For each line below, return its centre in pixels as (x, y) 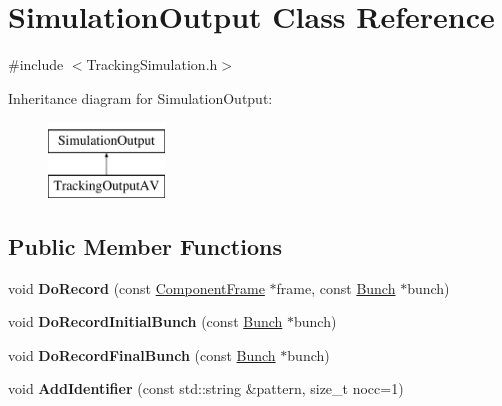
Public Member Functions (145, 245)
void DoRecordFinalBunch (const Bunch (142, 354)
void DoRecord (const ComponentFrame (136, 287)
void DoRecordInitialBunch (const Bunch (145, 321)
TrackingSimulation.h (152, 64)
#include (36, 64)
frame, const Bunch (336, 287)
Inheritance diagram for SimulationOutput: (140, 97)
